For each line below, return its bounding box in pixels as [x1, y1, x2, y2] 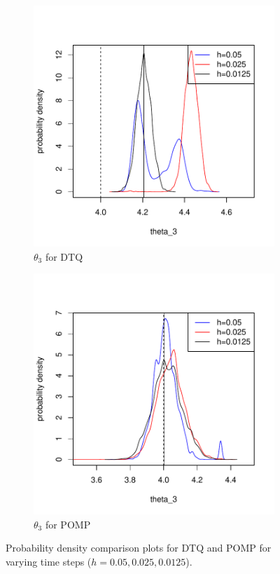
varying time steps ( [6, 554, 92, 568]
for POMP [45, 517, 91, 531]
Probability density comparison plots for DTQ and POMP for [6, 540, 272, 555]
